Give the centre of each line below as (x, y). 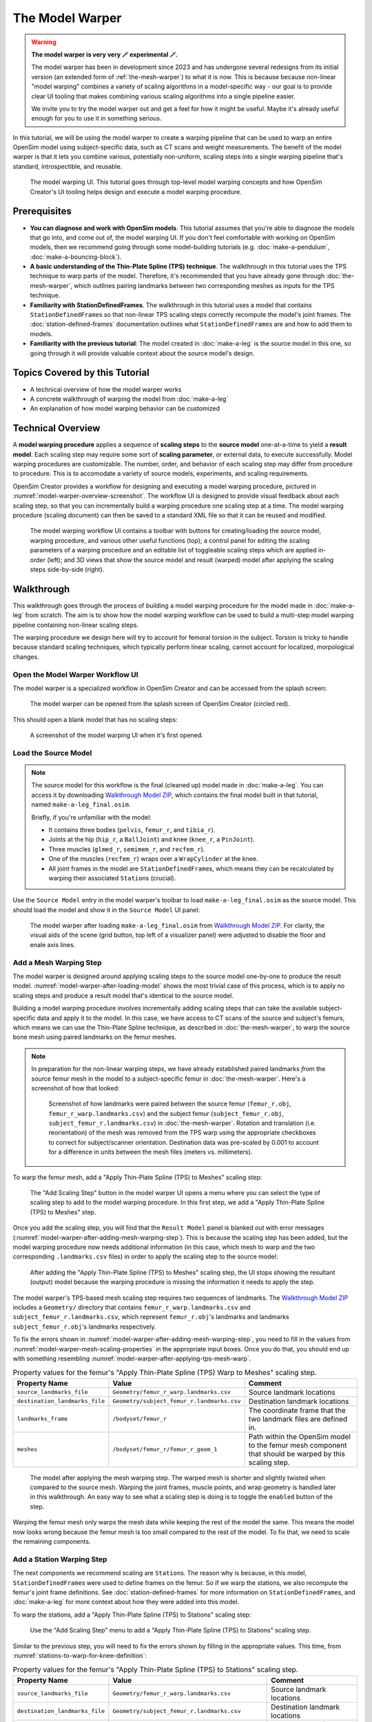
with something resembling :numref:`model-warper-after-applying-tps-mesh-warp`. (132, 1358)
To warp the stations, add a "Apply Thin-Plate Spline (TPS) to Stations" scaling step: (132, 1615)
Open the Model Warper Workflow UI (75, 674)
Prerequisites (42, 211)
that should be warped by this (297, 1453)
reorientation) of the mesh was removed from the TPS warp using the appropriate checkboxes (182, 1132)
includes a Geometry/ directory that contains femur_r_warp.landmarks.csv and (132, 1307)
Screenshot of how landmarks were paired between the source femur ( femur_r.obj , (170, 1104)
